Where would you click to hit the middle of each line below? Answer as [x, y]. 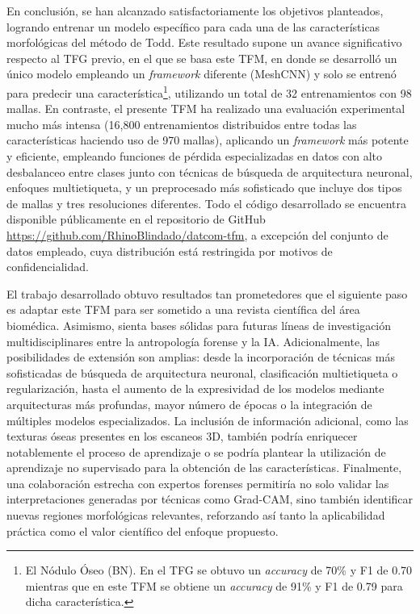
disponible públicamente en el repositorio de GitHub [136, 219]
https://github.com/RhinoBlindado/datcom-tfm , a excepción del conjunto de [197, 234]
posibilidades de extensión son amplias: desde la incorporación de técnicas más [201, 357]
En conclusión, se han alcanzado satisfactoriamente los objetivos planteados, [195, 10]
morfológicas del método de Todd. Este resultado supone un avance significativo [204, 42]
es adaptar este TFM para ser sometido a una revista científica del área [183, 309]
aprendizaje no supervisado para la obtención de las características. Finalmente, [204, 468]
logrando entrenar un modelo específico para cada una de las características [193, 26]
